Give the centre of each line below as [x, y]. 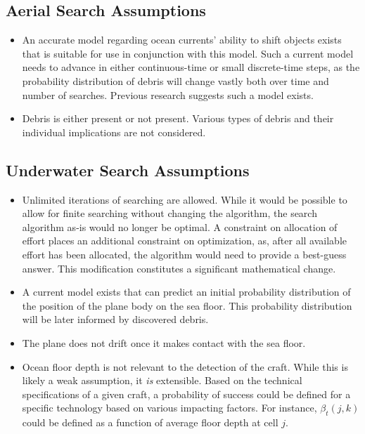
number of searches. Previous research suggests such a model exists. [168, 94]
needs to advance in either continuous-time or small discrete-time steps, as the [191, 67]
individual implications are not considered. [114, 132]
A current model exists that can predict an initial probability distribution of [186, 292]
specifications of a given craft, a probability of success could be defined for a [186, 394]
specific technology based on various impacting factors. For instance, [169, 408]
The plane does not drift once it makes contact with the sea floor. [164, 342]
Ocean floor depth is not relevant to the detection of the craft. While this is [185, 366]
